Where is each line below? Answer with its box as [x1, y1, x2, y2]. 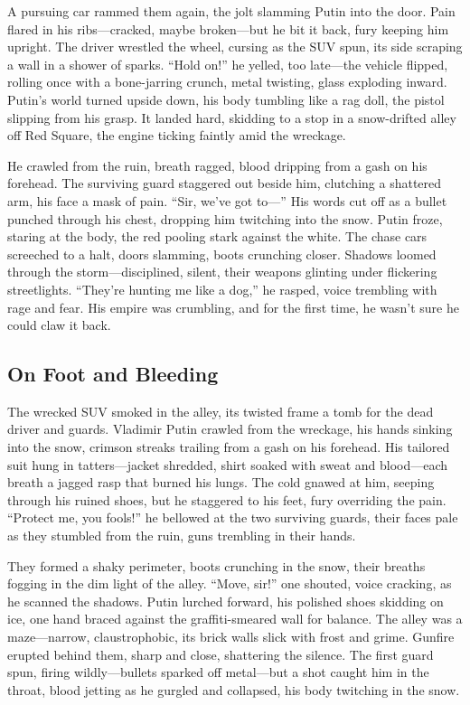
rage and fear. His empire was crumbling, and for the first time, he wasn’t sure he [7, 297, 459, 316]
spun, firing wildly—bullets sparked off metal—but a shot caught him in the [7, 663, 429, 681]
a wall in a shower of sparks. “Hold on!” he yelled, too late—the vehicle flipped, [7, 54, 448, 73]
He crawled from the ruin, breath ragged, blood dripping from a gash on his [7, 155, 428, 174]
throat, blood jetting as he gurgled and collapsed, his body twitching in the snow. [7, 680, 460, 699]
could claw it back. [7, 315, 111, 334]
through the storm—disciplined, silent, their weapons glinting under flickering [7, 262, 437, 281]
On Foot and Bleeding [7, 360, 219, 388]
